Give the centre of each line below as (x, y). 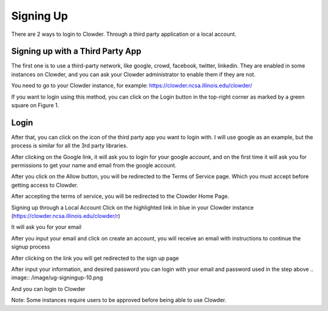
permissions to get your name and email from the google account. (94, 166)
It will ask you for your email (46, 227)
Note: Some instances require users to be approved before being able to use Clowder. (119, 300)
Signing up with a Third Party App (77, 51)
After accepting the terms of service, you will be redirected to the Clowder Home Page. (120, 196)
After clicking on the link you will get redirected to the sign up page (95, 258)
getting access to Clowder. (45, 185)
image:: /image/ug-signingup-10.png (57, 278)
